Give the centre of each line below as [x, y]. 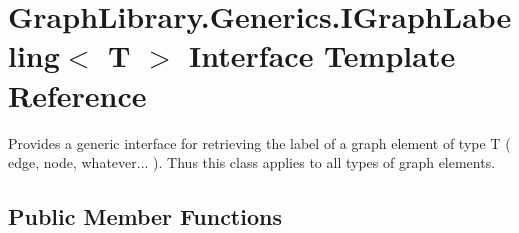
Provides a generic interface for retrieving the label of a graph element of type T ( [259, 142]
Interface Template [322, 55]
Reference [77, 94]
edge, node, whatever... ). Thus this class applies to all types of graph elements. [252, 162]
